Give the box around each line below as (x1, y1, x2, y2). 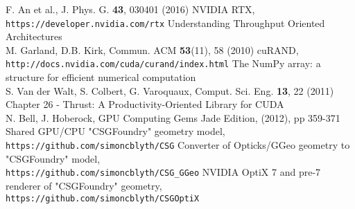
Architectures (6, 29, 62, 44)
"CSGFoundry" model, (6, 151, 101, 165)
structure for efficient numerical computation (6, 70, 196, 84)
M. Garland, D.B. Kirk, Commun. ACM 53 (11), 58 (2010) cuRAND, (6, 42, 299, 57)
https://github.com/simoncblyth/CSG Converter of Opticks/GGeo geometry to (6, 138, 350, 152)
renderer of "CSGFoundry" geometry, (6, 178, 162, 192)
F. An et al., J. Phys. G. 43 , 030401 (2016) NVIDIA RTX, (6, 2, 255, 16)
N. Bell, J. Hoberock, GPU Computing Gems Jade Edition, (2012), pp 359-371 (6, 110, 340, 125)
